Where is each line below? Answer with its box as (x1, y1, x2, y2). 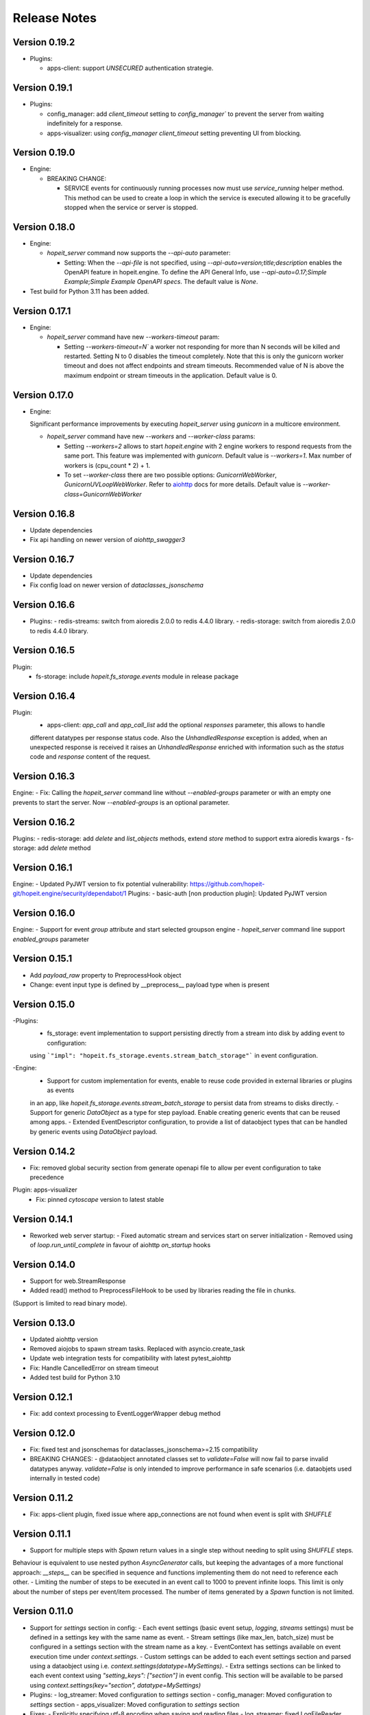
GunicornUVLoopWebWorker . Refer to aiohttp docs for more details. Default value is (64, 480, 301, 488)
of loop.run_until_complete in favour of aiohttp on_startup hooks (29, 1241, 211, 1249)
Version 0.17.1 (12, 305, 71, 317)
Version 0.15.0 (12, 998, 75, 1010)
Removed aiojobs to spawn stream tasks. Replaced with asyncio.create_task (29, 1345, 245, 1353)
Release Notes (12, 10, 97, 25)
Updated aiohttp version (29, 1335, 99, 1343)
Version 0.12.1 (12, 1391, 73, 1403)
